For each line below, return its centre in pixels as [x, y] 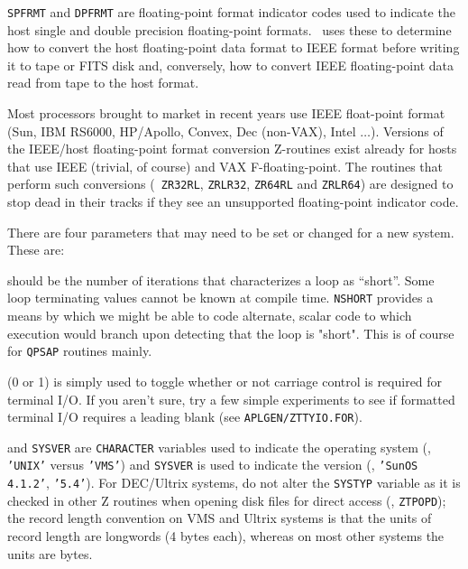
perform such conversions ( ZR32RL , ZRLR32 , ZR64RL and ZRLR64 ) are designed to [230, 184]
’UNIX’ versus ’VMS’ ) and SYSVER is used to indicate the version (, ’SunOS [213, 465]
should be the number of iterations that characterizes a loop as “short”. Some [221, 280]
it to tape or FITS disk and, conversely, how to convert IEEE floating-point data [230, 65]
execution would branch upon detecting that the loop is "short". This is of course [231, 333]
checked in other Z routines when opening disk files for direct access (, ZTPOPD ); [227, 500]
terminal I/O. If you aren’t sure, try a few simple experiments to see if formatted [231, 399]
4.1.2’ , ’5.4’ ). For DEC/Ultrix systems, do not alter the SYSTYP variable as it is [234, 483]
